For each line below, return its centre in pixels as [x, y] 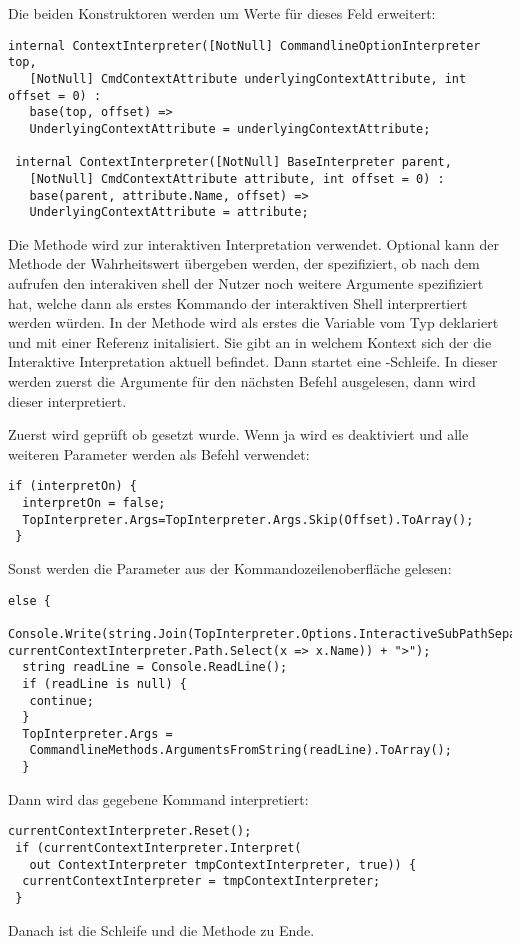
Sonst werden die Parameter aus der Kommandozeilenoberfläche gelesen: [230, 567]
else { [29, 600]
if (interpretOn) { [72, 486]
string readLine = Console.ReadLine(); [155, 667]
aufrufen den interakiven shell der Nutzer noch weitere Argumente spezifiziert [246, 283]
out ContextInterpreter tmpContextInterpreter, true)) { [223, 864]
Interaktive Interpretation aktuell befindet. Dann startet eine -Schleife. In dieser [253, 361]
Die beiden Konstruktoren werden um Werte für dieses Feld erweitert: [222, 13]
